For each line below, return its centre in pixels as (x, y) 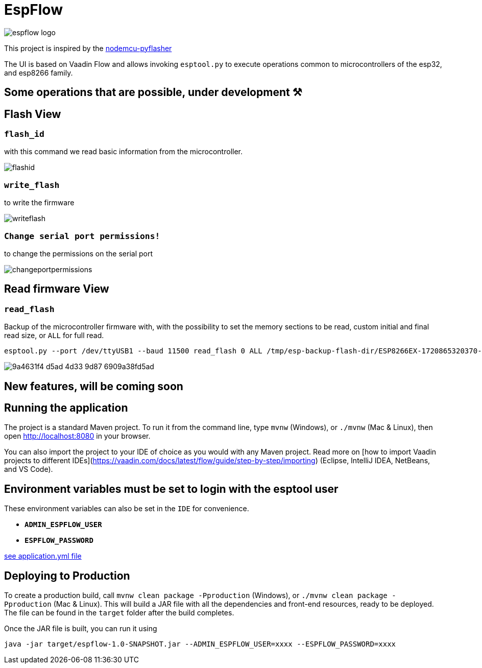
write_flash (32, 185)
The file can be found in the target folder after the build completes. (119, 613)
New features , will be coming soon (94, 386)
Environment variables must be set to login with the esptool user (171, 489)
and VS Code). (29, 469)
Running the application (66, 408)
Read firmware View (57, 289)
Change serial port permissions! (82, 236)
